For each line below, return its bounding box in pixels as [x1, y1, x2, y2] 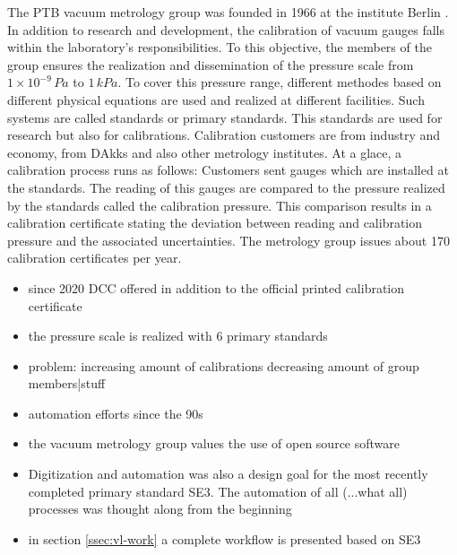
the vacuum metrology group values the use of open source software [28, 434, 400, 453]
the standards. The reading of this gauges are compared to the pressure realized [7, 178, 445, 196]
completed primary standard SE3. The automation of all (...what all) [28, 481, 408, 500]
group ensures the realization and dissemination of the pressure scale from [7, 55, 414, 74]
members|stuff [28, 374, 106, 393]
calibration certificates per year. [7, 248, 182, 267]
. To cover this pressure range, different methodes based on [117, 73, 442, 91]
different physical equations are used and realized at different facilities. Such [7, 90, 425, 108]
